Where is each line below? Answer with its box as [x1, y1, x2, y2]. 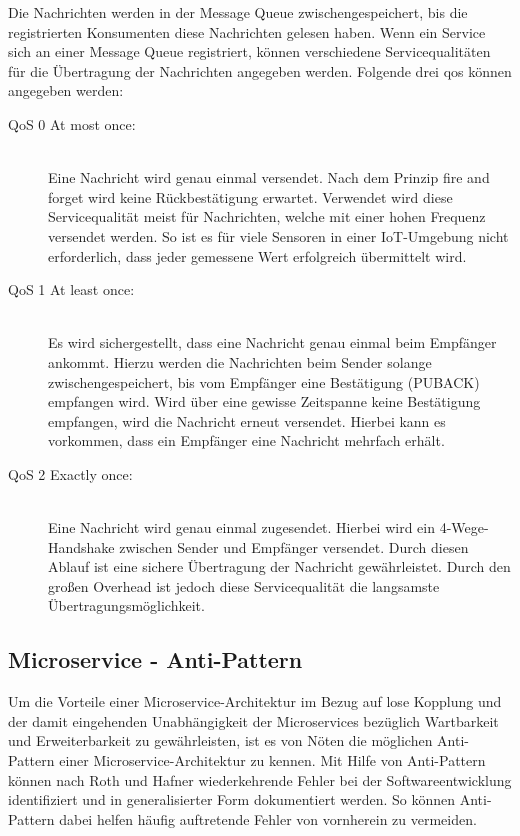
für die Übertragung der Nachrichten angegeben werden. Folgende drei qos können [8, 60, 512, 81]
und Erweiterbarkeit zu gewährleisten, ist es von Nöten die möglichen [8, 730, 433, 751]
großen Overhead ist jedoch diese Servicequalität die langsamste [48, 575, 440, 596]
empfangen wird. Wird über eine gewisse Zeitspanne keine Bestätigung [48, 391, 481, 412]
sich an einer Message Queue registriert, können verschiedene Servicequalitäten [8, 41, 491, 62]
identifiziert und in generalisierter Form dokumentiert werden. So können [8, 789, 456, 810]
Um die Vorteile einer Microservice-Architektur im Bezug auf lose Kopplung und [8, 691, 502, 712]
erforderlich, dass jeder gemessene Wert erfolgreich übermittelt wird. [48, 245, 467, 266]
